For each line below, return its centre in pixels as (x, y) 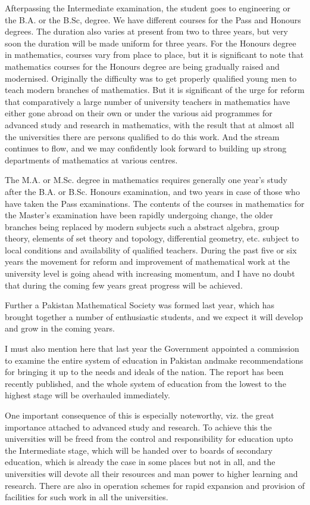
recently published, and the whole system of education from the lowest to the (145, 383)
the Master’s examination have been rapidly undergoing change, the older (139, 215)
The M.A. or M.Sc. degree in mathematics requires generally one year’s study (146, 180)
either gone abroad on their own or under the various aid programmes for (139, 113)
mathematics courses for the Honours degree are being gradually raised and (142, 66)
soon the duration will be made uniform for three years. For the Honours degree (151, 43)
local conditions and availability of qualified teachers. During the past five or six (151, 250)
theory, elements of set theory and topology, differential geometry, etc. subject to (152, 238)
